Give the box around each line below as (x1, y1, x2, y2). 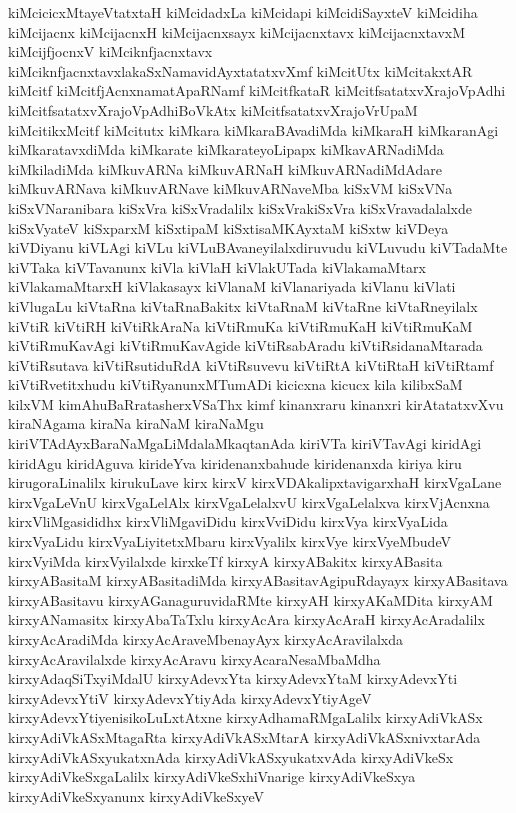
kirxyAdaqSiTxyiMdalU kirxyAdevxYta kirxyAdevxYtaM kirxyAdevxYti (8, 668, 458, 689)
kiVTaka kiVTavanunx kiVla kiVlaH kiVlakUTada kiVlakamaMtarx (8, 256, 426, 277)
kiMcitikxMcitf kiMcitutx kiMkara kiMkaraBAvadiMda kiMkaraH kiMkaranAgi (8, 119, 499, 140)
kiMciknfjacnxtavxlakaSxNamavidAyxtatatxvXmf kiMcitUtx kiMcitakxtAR (8, 60, 473, 81)
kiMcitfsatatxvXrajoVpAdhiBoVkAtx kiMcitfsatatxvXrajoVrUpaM (8, 99, 418, 120)
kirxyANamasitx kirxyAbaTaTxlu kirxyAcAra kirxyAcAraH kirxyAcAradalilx (8, 609, 485, 630)
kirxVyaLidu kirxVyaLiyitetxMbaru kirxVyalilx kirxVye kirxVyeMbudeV (8, 531, 451, 552)
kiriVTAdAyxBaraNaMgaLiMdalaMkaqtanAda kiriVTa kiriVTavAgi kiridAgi (8, 433, 482, 454)
